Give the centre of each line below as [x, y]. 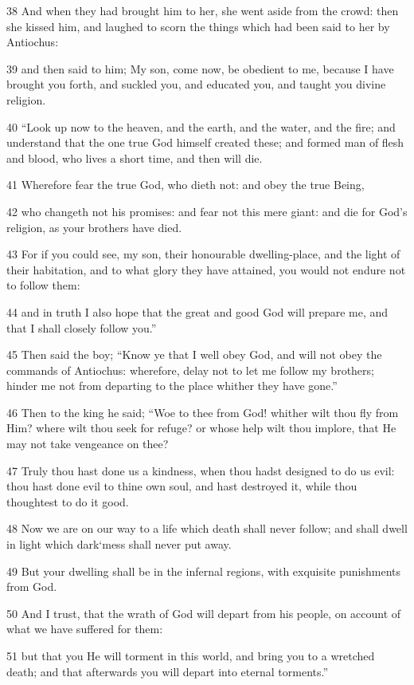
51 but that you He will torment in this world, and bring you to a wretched [191, 655]
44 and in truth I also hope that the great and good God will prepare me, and [197, 311]
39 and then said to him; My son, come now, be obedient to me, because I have [200, 68]
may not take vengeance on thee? [88, 444]
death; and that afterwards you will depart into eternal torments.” [168, 671]
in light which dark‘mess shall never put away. [119, 544]
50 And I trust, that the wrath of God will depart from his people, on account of [204, 613]
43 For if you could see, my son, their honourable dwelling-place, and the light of [203, 254]
